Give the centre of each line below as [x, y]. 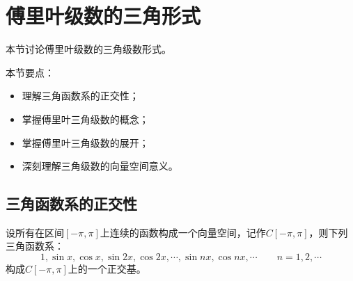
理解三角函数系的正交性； [80, 96]
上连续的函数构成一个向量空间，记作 [183, 232]
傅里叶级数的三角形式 [103, 16]
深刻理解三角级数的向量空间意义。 [100, 166]
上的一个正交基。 [107, 269]
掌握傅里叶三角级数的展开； [85, 142]
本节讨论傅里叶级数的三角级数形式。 [88, 49]
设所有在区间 [35, 232]
